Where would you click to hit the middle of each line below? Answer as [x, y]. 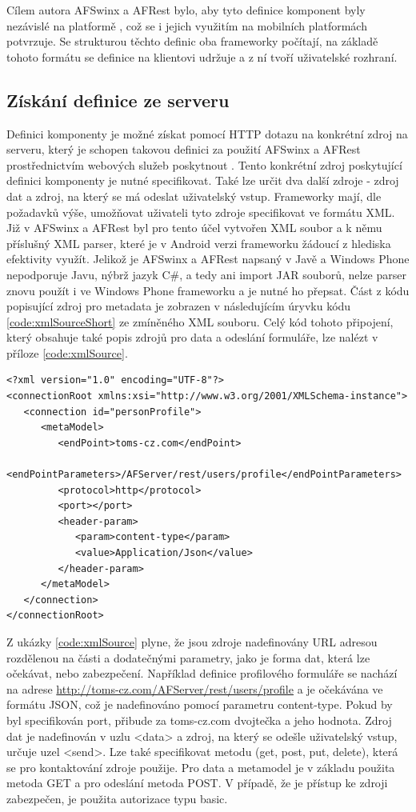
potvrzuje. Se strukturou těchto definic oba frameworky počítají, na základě [192, 41]
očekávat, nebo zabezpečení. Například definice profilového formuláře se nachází [202, 673]
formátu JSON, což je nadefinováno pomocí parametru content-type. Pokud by [200, 704]
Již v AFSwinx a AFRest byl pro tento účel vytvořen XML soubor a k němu [194, 228]
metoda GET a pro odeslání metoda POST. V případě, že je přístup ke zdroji [197, 783]
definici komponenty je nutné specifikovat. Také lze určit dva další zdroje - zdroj [203, 180]
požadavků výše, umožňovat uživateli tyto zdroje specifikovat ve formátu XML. [201, 212]
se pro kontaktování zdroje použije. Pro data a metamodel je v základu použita [201, 767]
